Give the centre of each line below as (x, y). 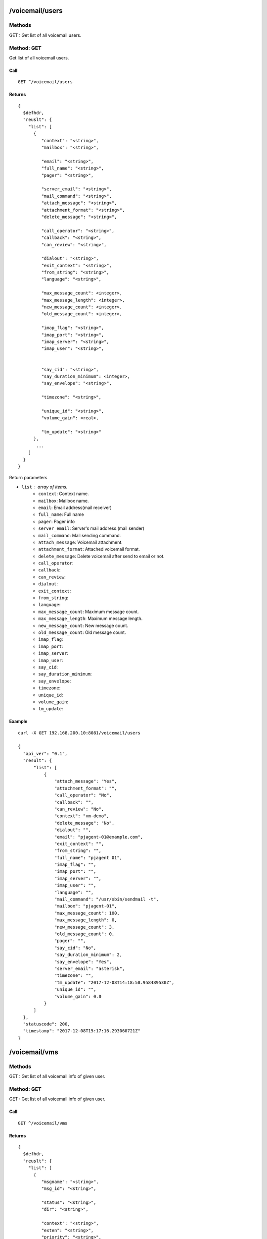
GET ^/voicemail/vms (43, 1123)
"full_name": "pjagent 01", (89, 858)
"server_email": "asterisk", (90, 968)
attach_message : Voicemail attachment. (81, 542)
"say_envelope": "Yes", (83, 962)
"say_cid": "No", (75, 948)
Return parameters (28, 478)
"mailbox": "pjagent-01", (86, 906)
